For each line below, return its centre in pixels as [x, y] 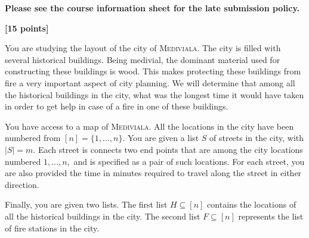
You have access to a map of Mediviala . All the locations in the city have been [149, 126]
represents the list [271, 216]
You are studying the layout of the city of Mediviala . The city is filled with [143, 48]
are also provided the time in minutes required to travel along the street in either [153, 173]
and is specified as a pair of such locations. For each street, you [189, 161]
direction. [22, 184]
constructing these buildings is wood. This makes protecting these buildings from [153, 71]
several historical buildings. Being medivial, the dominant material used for [143, 59]
